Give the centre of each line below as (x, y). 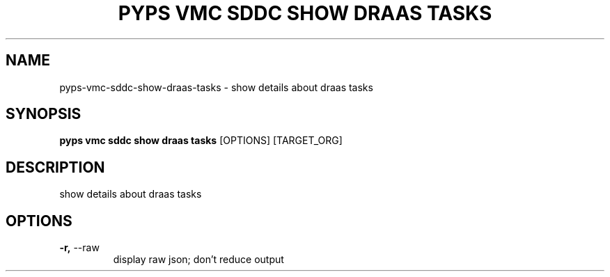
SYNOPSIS (44, 114)
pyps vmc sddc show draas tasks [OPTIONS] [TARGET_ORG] (201, 141)
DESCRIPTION (55, 167)
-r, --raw (79, 248)
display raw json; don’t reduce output (198, 260)
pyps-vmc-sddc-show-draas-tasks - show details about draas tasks (216, 87)
